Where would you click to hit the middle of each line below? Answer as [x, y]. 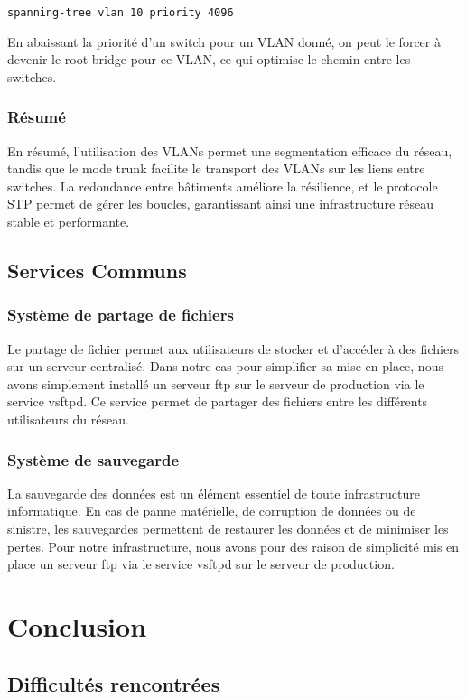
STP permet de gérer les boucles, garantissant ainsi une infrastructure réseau [220, 204]
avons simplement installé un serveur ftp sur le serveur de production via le [216, 383]
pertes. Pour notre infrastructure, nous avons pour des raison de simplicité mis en [233, 546]
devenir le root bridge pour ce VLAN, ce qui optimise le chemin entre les [209, 59]
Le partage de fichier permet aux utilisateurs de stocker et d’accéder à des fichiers [233, 348]
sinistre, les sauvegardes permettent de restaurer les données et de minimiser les [228, 528]
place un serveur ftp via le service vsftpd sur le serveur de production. [201, 564]
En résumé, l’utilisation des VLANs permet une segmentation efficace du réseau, [230, 150]
